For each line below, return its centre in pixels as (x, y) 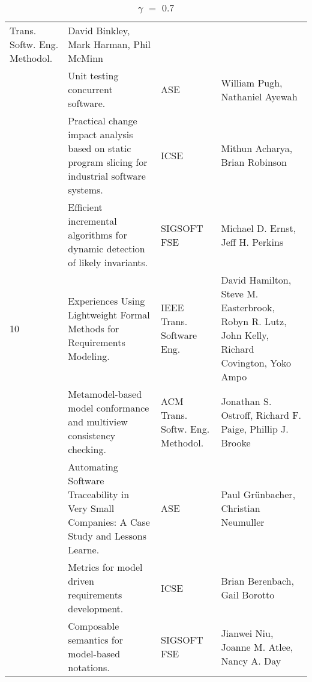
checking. (87, 449)
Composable (94, 626)
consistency (92, 435)
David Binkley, (99, 30)
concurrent (90, 89)
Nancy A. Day (251, 660)
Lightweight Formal (109, 314)
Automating (93, 467)
